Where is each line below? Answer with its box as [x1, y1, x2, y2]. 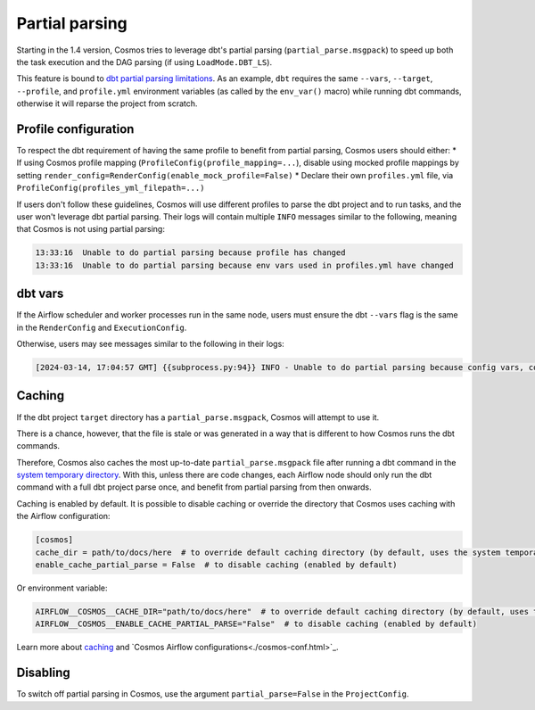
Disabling [16, 665, 70, 681]
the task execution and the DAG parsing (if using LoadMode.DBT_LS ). [16, 56, 272, 67]
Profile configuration [16, 121, 135, 136]
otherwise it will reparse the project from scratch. [16, 98, 198, 109]
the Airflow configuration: [16, 511, 111, 522]
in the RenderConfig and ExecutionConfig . [16, 322, 187, 333]
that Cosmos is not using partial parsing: [16, 224, 165, 235]
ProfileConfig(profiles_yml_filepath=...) [16, 183, 205, 194]
